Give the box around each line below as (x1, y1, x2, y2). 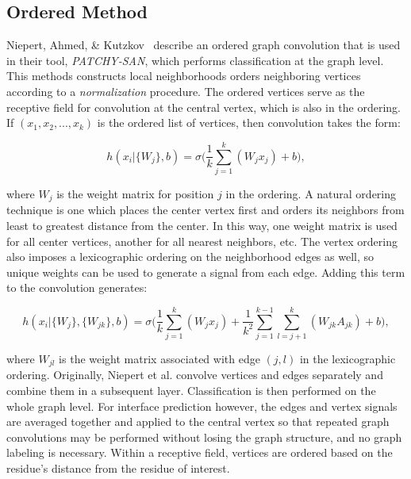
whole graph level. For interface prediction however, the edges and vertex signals (6, 397, 398, 414)
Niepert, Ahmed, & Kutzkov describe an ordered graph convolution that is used (6, 36, 401, 53)
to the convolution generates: (6, 279, 148, 296)
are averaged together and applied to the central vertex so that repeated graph (6, 413, 390, 430)
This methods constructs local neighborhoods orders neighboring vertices (6, 67, 361, 84)
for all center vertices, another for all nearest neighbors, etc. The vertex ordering (6, 232, 398, 249)
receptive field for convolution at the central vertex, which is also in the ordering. (6, 98, 401, 115)
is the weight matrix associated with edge (59, 351, 260, 367)
